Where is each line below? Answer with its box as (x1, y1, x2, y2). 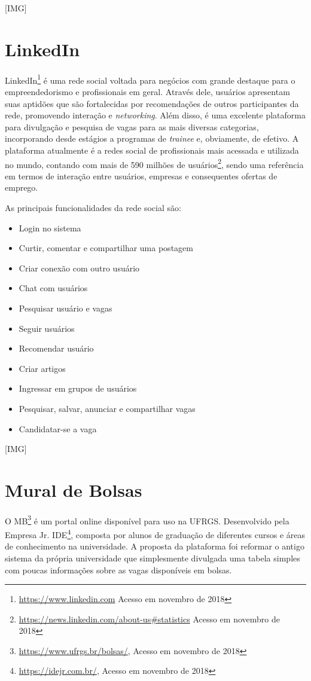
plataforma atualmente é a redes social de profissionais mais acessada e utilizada (5, 143, 299, 156)
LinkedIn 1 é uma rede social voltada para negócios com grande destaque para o (5, 72, 295, 86)
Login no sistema (19, 221, 81, 234)
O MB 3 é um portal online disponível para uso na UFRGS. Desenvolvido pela (5, 512, 289, 527)
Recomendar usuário (19, 342, 94, 355)
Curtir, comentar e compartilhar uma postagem (19, 242, 193, 254)
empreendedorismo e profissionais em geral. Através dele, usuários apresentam (5, 85, 290, 97)
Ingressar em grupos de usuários (19, 382, 137, 395)
